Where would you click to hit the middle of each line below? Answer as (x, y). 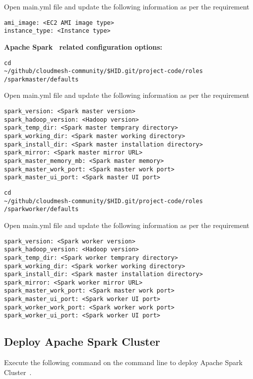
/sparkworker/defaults (41, 209)
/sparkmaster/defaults (41, 79)
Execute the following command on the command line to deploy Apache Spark (123, 362)
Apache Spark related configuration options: (83, 46)
